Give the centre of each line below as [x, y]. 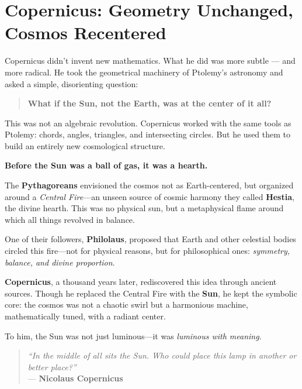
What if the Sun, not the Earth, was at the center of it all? [150, 103]
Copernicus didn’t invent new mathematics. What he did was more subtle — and [150, 61]
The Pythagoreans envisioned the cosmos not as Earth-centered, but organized [149, 185]
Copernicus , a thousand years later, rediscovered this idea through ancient [141, 282]
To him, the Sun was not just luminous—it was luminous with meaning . [133, 335]
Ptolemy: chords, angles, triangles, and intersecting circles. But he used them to [148, 134]
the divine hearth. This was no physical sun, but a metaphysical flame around [144, 208]
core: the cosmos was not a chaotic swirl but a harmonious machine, [126, 304]
